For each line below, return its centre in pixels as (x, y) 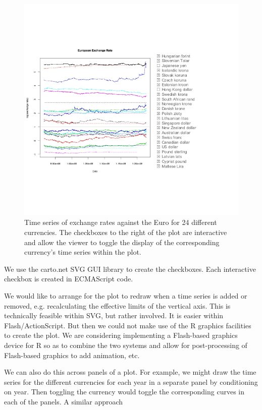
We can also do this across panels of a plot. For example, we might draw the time (130, 372)
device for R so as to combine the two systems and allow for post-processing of (126, 345)
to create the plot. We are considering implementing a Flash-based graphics (121, 335)
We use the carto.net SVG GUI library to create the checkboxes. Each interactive (130, 269)
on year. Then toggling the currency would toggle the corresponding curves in (124, 392)
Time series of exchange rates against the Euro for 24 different (121, 222)
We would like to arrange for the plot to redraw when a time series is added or (126, 296)
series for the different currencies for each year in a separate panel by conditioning (131, 382)
